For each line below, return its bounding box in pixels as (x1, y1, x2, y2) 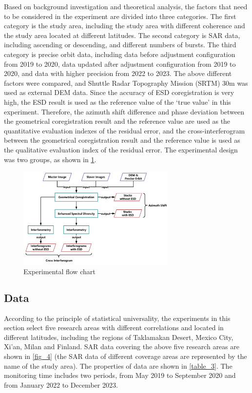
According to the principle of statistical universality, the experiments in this (4, 313, 231, 323)
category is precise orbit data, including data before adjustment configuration (4, 49, 235, 59)
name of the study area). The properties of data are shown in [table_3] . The (4, 360, 233, 371)
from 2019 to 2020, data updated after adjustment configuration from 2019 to (4, 58, 236, 69)
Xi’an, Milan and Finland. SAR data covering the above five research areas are (4, 341, 239, 352)
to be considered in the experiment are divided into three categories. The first (4, 11, 236, 21)
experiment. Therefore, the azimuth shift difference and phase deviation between (4, 106, 245, 116)
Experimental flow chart (23, 266, 96, 276)
